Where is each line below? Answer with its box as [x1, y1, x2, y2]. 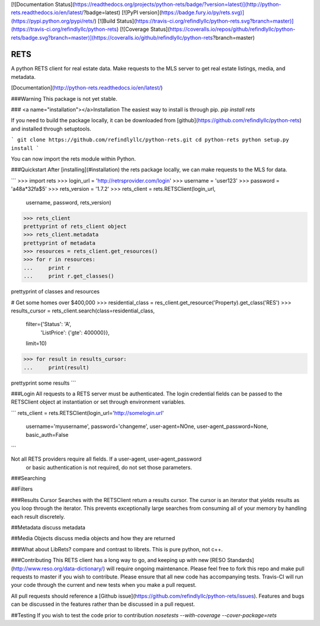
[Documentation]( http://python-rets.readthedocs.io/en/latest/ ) [11, 84, 163, 91]
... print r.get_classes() [23, 273, 115, 280]
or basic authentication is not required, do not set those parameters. [25, 464, 193, 471]
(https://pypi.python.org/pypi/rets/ [11, 17, 95, 24]
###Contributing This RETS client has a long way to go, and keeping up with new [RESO [11, 557, 226, 564]
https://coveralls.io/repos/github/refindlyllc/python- [169, 25, 296, 33]
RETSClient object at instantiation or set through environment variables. [11, 398, 186, 405]
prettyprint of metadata [23, 239, 96, 246]
